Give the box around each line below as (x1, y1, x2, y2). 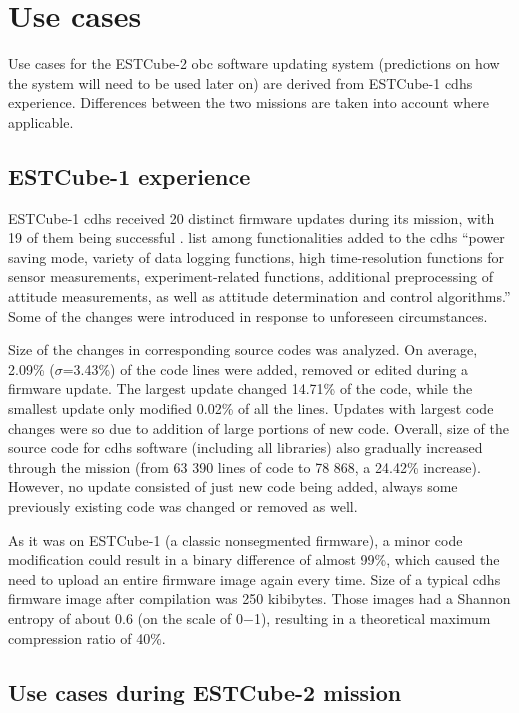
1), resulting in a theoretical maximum (253, 607, 491, 628)
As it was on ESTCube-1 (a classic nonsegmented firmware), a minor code (8, 529, 463, 550)
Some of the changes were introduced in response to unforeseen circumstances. (8, 305, 488, 326)
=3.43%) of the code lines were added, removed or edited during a (62, 358, 469, 379)
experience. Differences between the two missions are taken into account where (8, 92, 489, 113)
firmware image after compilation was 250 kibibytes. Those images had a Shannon (8, 588, 511, 609)
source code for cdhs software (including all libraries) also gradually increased (8, 437, 483, 458)
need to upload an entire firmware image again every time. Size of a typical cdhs (8, 568, 501, 589)
